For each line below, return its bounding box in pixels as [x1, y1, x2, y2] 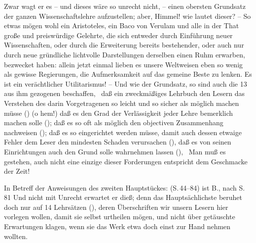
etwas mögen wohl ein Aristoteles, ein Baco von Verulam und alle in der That [4, 20, 239, 31]
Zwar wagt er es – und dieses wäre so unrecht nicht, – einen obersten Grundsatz [4, 1, 246, 11]
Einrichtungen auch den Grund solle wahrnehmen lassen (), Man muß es [4, 146, 226, 156]
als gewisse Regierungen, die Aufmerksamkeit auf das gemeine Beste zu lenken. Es [4, 69, 252, 79]
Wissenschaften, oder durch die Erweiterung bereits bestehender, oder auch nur [4, 40, 244, 50]
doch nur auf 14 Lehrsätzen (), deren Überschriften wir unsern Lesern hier [4, 201, 228, 212]
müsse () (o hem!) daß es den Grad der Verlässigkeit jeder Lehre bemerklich [4, 107, 233, 118]
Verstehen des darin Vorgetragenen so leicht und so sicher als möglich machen [4, 97, 239, 108]
